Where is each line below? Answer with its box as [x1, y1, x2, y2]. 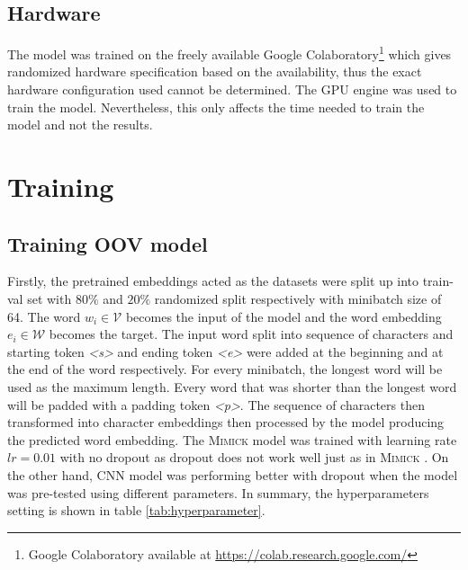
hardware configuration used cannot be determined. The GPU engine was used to [7, 80, 457, 99]
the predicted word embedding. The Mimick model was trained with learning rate [7, 430, 457, 449]
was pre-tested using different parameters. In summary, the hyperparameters [7, 483, 429, 502]
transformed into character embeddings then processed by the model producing [7, 413, 445, 432]
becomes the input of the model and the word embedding [125, 307, 442, 325]
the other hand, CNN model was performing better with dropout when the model [7, 465, 458, 484]
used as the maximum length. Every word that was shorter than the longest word [7, 377, 457, 396]
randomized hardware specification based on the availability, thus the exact [7, 62, 422, 81]
